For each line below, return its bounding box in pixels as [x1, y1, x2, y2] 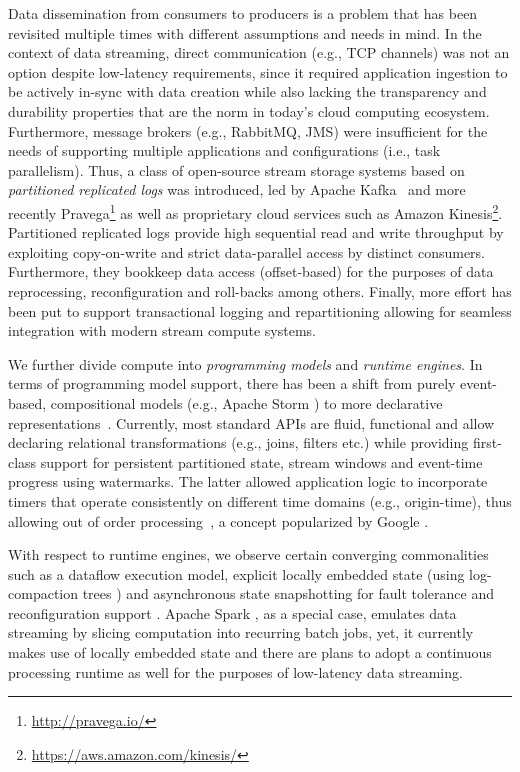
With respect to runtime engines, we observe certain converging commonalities [8, 544, 489, 565]
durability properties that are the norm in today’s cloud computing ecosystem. [8, 100, 490, 121]
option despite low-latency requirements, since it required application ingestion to [8, 61, 508, 82]
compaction [8, 583, 78, 604]
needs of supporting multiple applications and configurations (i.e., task [8, 140, 441, 161]
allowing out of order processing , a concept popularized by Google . [8, 510, 429, 531]
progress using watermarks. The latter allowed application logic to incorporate [8, 471, 488, 492]
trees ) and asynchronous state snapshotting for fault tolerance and [82, 583, 494, 604]
